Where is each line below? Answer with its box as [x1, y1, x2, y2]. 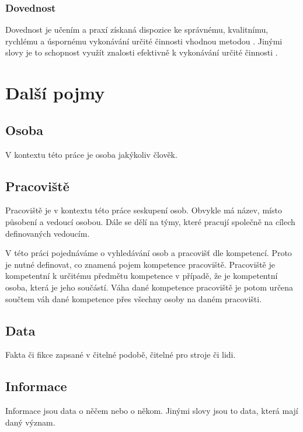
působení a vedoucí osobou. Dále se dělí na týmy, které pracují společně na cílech [5, 215, 295, 227]
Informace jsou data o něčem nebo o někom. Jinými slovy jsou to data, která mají [5, 405, 298, 417]
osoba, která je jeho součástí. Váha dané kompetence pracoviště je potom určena [5, 281, 294, 293]
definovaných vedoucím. [5, 227, 90, 239]
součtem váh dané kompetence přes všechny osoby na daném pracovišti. [5, 292, 262, 305]
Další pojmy [5, 81, 105, 105]
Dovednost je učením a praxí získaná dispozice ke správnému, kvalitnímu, [5, 23, 269, 36]
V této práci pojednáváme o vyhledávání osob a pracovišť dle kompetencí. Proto [5, 247, 292, 259]
